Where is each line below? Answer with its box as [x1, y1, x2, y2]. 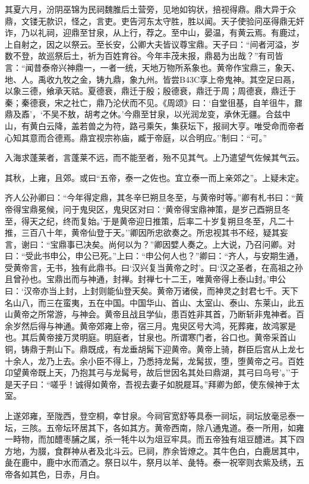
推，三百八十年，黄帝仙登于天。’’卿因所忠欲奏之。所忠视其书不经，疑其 [5, 226, 280, 239]
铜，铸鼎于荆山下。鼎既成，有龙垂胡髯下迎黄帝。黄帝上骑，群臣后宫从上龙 [5, 343, 296, 355]
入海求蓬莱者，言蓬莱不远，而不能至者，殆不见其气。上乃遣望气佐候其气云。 [5, 151, 304, 164]
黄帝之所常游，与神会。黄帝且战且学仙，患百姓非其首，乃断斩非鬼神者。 [12, 308, 296, 320]
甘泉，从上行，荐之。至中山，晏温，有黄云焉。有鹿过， [87, 26, 304, 39]
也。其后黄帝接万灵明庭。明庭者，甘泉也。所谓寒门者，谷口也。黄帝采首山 [5, 331, 296, 344]
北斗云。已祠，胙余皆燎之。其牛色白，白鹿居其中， [104, 444, 304, 457]
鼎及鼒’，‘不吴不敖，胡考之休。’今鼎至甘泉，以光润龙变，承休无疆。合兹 [5, 108, 282, 120]
